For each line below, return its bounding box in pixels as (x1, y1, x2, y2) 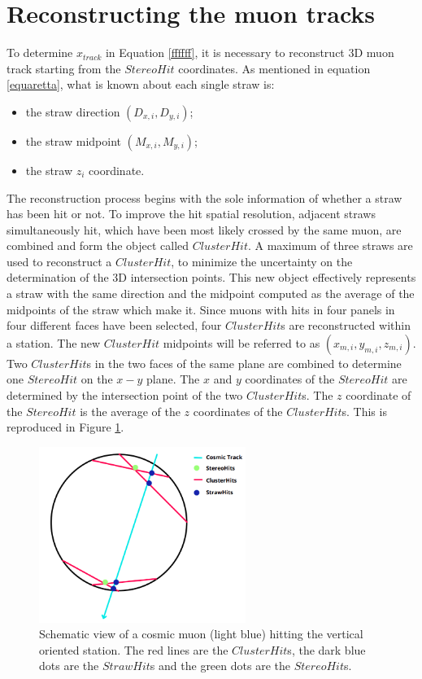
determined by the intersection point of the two (7, 387, 243, 404)
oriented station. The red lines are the (39, 641, 228, 658)
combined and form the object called (7, 237, 189, 254)
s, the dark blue (287, 641, 366, 658)
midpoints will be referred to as (163, 334, 320, 351)
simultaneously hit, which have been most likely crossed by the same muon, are (7, 221, 402, 238)
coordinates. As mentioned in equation (178, 59, 371, 77)
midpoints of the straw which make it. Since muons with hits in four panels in (7, 300, 395, 318)
